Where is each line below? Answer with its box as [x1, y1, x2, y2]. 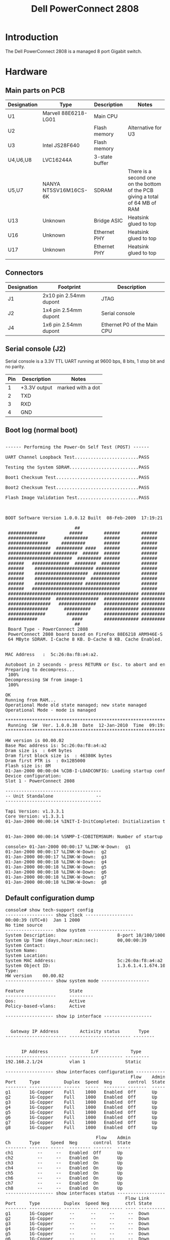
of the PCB [127, 187, 154, 194]
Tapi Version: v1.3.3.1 [5, 808, 64, 815]
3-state [94, 153, 113, 160]
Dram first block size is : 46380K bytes [5, 753, 112, 759]
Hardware [5, 66, 48, 77]
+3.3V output [20, 384, 53, 391]
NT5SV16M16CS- [42, 187, 88, 194]
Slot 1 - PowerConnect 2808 [5, 778, 75, 784]
